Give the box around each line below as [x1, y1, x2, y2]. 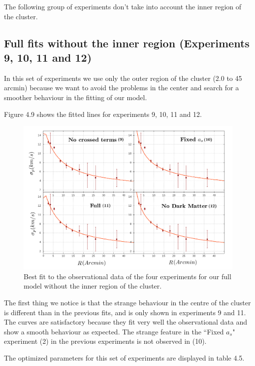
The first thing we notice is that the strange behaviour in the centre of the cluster [4, 297, 251, 308]
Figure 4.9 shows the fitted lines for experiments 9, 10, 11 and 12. [4, 109, 202, 119]
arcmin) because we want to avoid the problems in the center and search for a [4, 82, 239, 93]
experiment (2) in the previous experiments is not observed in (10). [4, 336, 207, 346]
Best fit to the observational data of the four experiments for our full [24, 271, 231, 281]
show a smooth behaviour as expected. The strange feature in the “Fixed [4, 326, 224, 336]
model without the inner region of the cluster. [24, 281, 162, 291]
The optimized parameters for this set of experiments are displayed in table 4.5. [4, 352, 245, 363]
